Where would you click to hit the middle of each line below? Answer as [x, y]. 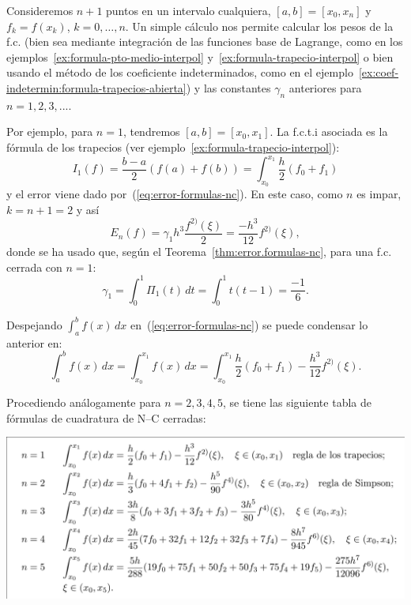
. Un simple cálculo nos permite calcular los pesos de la [259, 26]
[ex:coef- [379, 72]
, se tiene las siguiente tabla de [297, 402]
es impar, [379, 194]
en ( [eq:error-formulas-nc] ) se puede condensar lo [249, 324]
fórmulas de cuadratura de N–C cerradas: [106, 417]
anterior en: [34, 342]
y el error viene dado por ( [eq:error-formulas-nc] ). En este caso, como [175, 194]
